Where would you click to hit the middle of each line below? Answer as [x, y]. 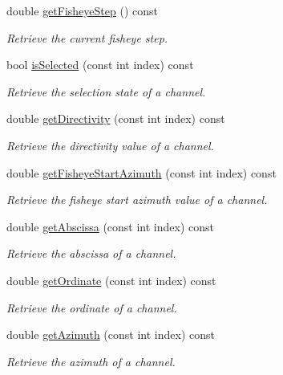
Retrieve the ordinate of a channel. [92, 307]
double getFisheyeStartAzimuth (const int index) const [141, 172]
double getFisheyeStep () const [82, 10]
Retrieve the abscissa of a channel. [91, 253]
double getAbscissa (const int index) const [110, 226]
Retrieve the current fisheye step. [87, 37]
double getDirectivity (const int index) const [116, 118]
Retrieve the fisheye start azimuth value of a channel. [137, 200]
